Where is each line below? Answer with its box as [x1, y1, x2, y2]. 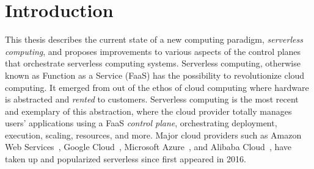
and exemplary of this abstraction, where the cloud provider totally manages [5, 104, 292, 117]
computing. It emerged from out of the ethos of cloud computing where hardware [5, 81, 309, 93]
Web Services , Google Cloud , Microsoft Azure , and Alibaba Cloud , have [5, 140, 292, 153]
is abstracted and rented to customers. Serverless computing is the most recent [5, 93, 299, 106]
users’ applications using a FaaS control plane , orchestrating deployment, [5, 117, 277, 129]
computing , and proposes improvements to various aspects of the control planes [5, 45, 301, 57]
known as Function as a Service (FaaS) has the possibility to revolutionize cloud [5, 68, 305, 81]
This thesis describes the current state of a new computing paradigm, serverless [5, 33, 303, 46]
